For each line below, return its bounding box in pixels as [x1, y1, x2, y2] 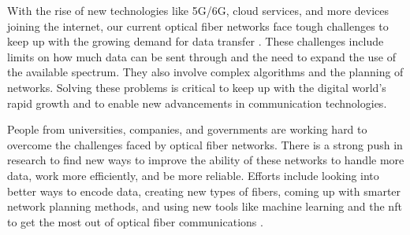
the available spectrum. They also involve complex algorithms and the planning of [7, 64, 404, 80]
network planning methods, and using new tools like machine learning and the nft [7, 198, 402, 215]
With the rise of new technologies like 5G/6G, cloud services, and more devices [7, 2, 389, 18]
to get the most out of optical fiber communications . [7, 213, 263, 229]
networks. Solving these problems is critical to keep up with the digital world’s [7, 79, 386, 95]
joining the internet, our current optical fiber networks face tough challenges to [7, 17, 389, 34]
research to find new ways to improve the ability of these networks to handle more [7, 152, 404, 168]
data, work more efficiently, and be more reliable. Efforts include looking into [7, 167, 379, 183]
